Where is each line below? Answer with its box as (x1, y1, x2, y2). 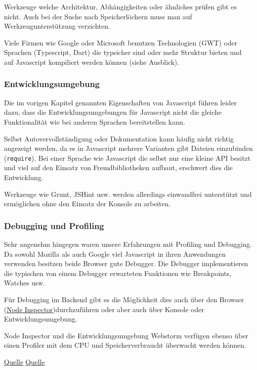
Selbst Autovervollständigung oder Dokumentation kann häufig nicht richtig (4, 133, 234, 143)
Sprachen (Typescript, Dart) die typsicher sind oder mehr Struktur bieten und (4, 47, 242, 57)
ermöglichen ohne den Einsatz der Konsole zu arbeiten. (4, 198, 171, 209)
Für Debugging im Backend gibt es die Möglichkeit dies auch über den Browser (4, 294, 244, 304)
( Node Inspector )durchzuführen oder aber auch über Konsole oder (4, 304, 204, 314)
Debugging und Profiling (4, 219, 104, 231)
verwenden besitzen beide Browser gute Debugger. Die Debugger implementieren (4, 258, 248, 269)
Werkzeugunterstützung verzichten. (4, 21, 110, 31)
